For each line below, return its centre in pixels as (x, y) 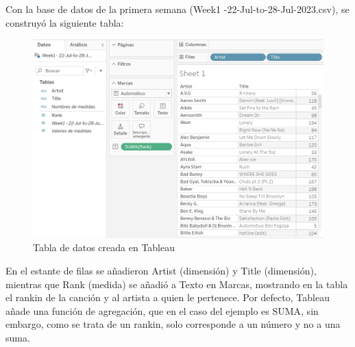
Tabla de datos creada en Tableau (104, 247)
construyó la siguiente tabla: (65, 22)
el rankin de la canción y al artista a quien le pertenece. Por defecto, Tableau (168, 297)
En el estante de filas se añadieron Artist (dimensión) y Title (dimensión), (161, 271)
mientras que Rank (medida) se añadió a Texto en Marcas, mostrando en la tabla (177, 284)
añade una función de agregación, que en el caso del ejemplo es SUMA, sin (162, 310)
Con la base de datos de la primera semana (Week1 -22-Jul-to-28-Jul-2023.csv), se (177, 9)
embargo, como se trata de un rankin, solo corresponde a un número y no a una (173, 324)
